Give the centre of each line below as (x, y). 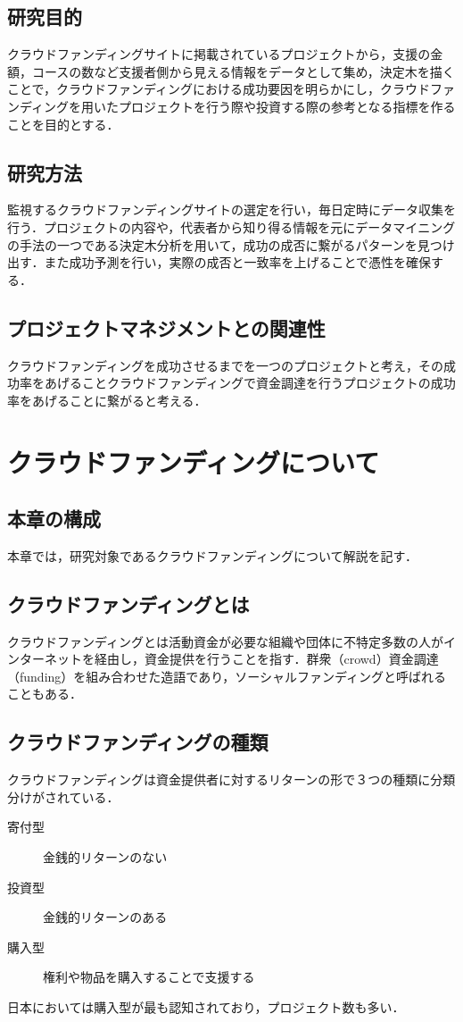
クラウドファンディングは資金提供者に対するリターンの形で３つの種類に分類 (231, 779)
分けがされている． (63, 796)
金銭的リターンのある (105, 917)
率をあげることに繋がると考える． (107, 400)
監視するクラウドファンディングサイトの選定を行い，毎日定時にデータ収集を (232, 209)
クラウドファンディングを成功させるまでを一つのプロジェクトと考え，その (226, 365)
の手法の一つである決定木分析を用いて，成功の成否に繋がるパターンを (212, 244)
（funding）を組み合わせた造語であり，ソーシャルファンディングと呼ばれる (227, 676)
